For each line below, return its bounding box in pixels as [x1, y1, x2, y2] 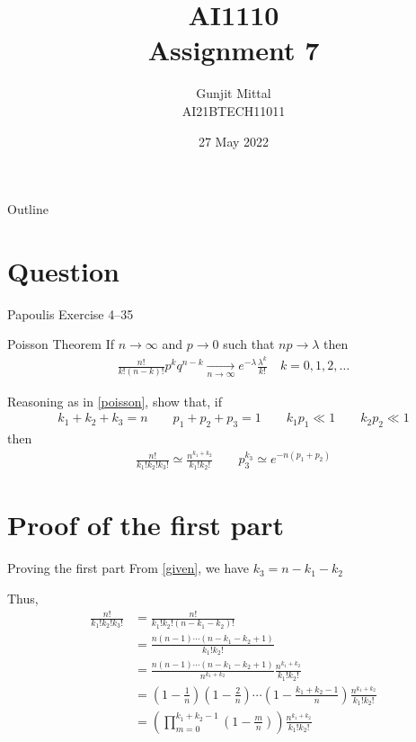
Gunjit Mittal [196, 84, 271, 103]
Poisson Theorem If [7, 335, 114, 353]
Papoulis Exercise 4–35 [7, 304, 134, 323]
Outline [7, 200, 49, 219]
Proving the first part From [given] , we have [7, 559, 250, 577]
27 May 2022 [198, 131, 270, 150]
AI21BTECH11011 [181, 101, 286, 120]
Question [7, 252, 119, 289]
